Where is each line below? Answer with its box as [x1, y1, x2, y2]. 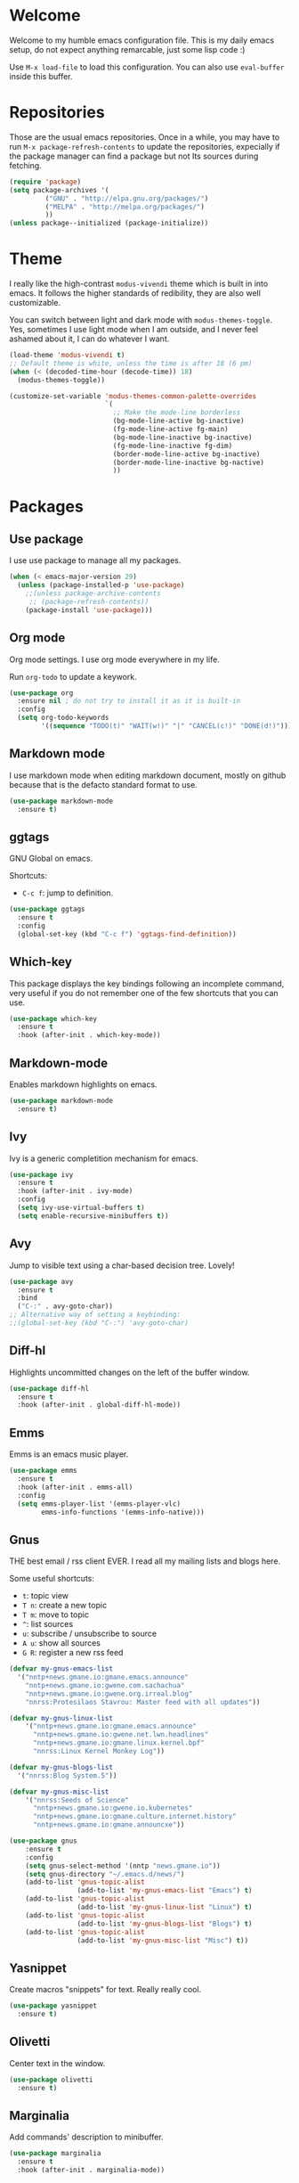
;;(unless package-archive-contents [25, 589, 162, 598]
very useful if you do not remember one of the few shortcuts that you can [9, 987, 279, 998]
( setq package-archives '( [9, 185, 109, 194]
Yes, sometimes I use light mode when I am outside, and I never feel [9, 324, 259, 335]
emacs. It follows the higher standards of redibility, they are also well [9, 288, 261, 298]
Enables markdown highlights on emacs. [9, 1079, 158, 1090]
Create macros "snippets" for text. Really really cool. [9, 1984, 202, 1995]
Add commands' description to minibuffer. [9, 2131, 164, 2143]
